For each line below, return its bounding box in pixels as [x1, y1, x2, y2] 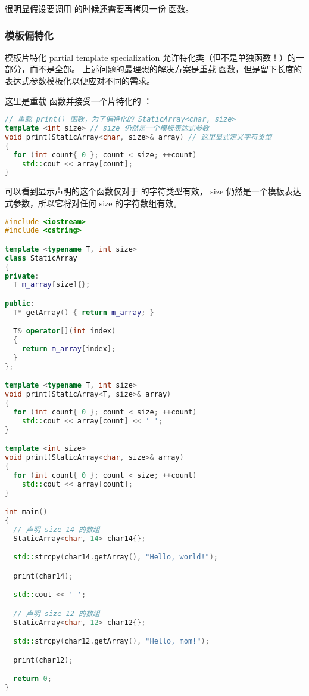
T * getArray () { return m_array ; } [13, 308, 154, 317]
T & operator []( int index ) [13, 327, 116, 336]
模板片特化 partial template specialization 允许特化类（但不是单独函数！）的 [5, 51, 296, 63]
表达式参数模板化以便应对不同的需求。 [5, 75, 155, 86]
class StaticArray [5, 253, 77, 262]
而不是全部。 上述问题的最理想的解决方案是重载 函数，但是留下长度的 [29, 63, 302, 75]
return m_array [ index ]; [21, 345, 116, 354]
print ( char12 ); [13, 655, 73, 664]
